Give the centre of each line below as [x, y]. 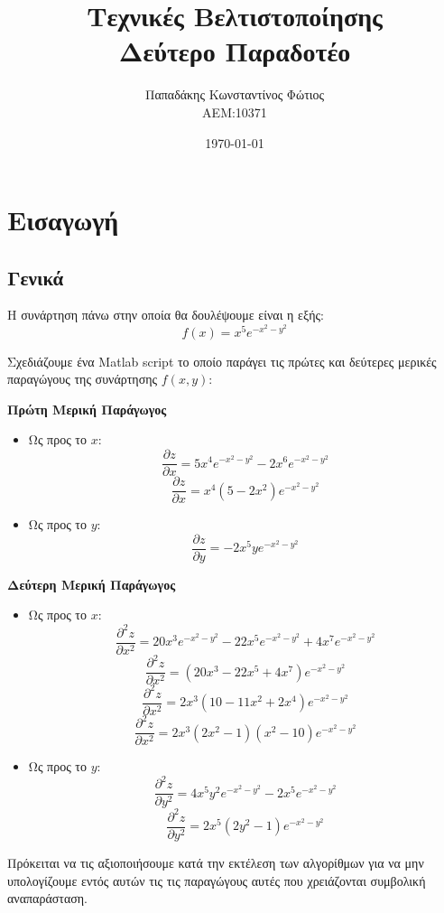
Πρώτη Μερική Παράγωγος [87, 409]
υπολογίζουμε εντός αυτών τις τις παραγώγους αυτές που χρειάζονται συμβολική [217, 880]
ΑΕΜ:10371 [235, 112]
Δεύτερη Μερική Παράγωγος [92, 584]
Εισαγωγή [63, 220]
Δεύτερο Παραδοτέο [235, 51]
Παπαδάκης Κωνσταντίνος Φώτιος [235, 94]
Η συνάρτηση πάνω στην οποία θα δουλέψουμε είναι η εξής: [166, 315]
